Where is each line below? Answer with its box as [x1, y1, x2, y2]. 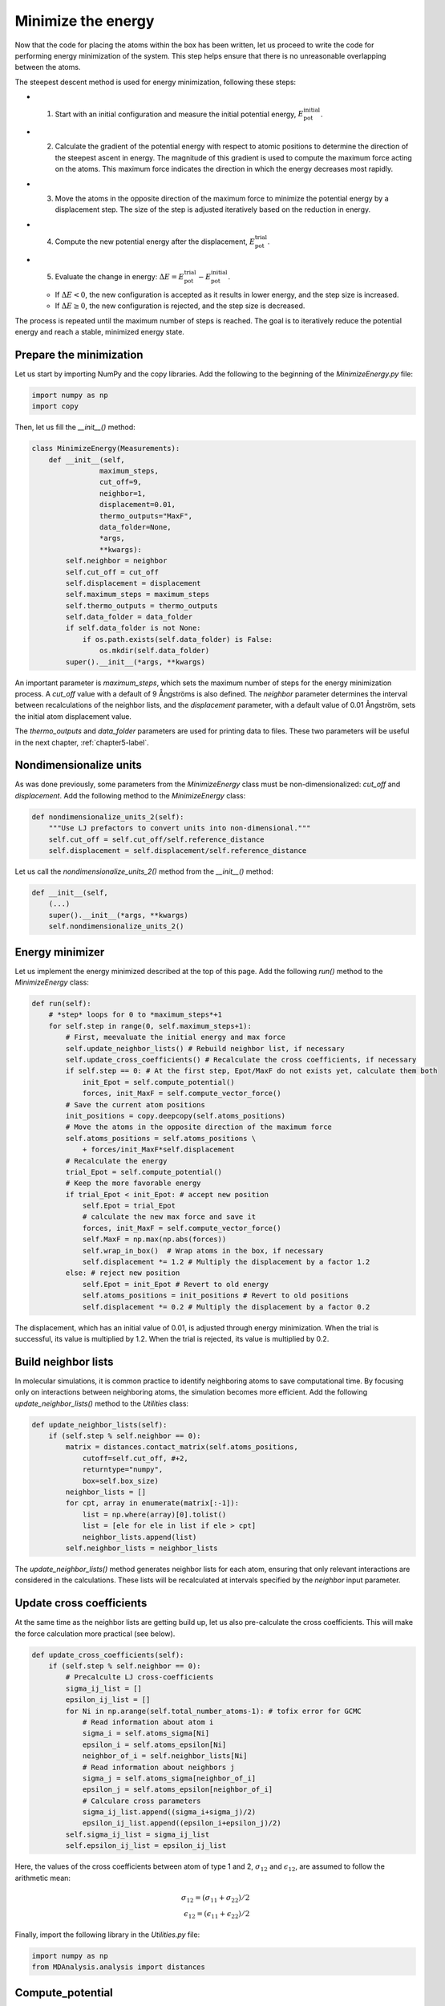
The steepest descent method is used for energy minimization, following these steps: [14, 77, 297, 87]
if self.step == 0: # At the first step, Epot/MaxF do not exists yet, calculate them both [65, 1066, 438, 1075]
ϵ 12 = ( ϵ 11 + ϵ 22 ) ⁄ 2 [183, 1909, 250, 1920]
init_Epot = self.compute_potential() [82, 1078, 236, 1086]
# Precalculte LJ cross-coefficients [65, 1673, 214, 1682]
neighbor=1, [99, 489, 147, 497]
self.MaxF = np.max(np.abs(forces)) [82, 1235, 227, 1244]
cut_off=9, [99, 477, 142, 487]
